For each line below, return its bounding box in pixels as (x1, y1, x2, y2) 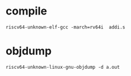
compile (5, 4, 47, 18)
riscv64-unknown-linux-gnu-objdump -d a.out (5, 64, 120, 70)
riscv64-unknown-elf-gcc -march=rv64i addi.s (5, 24, 126, 30)
